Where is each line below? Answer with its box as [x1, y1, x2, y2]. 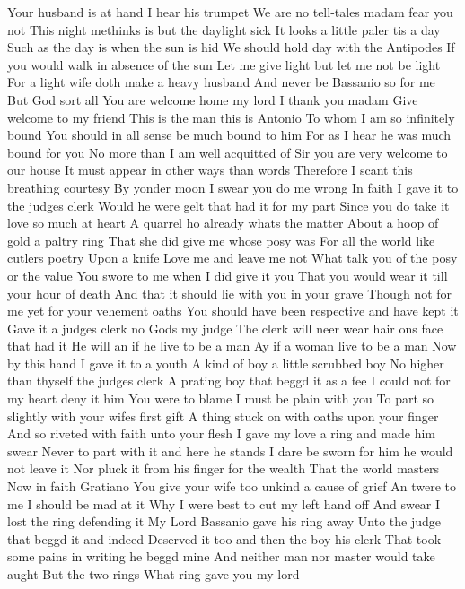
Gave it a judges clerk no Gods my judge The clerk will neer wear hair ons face [7, 318, 443, 337]
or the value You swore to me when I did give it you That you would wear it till [7, 265, 448, 284]
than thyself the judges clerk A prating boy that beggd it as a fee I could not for [7, 371, 451, 390]
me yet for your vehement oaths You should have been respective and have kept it [7, 301, 459, 320]
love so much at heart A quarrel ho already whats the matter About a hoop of [7, 213, 439, 232]
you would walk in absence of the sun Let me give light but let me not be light [7, 55, 441, 74]
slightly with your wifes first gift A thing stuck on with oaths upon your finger [7, 406, 439, 425]
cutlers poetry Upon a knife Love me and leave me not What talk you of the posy [7, 248, 458, 267]
